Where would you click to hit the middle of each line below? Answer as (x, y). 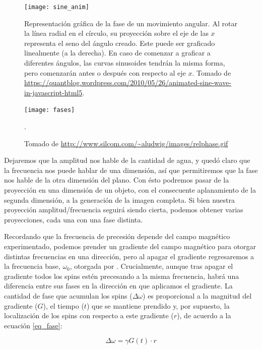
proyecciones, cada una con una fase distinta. (74, 219)
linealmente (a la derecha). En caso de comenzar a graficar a (117, 53)
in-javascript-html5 (53, 92)
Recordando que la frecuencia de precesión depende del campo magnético (117, 236)
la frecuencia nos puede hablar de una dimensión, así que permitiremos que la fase (131, 170)
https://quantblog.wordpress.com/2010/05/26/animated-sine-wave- (128, 82)
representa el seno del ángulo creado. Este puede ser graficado (120, 43)
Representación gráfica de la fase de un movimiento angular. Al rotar (131, 23)
